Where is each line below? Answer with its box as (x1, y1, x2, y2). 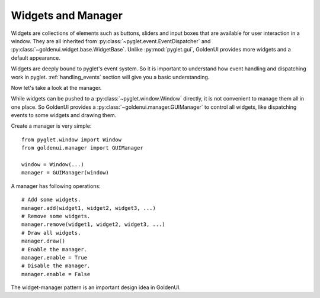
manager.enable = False (21, 271, 91, 277)
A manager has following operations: (11, 182, 101, 189)
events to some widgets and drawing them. (11, 112, 117, 119)
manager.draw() (21, 238, 66, 245)
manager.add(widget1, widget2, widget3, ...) (21, 205, 156, 211)
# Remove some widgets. (21, 213, 91, 219)
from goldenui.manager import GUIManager (21, 145, 143, 151)
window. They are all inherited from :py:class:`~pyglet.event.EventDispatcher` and (11, 37, 211, 44)
